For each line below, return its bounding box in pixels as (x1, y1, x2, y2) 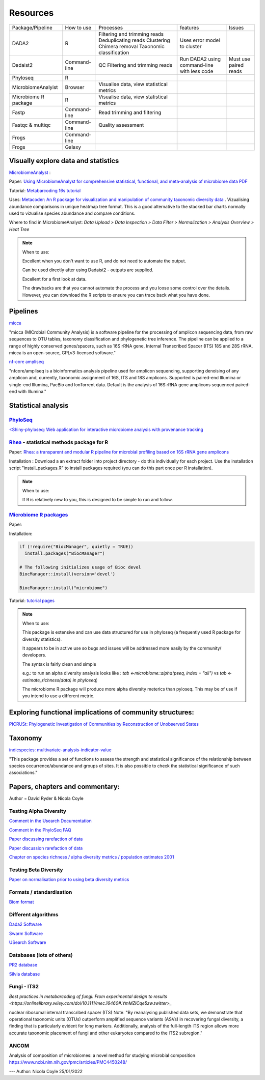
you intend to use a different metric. (22, 693, 95, 699)
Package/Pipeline (12, 24, 53, 31)
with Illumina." (18, 388, 47, 394)
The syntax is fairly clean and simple (22, 661, 97, 667)
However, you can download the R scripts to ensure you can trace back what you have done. (22, 292, 211, 298)
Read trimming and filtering (98, 109, 161, 115)
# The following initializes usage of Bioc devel (19, 564, 141, 570)
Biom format (9, 899, 34, 905)
